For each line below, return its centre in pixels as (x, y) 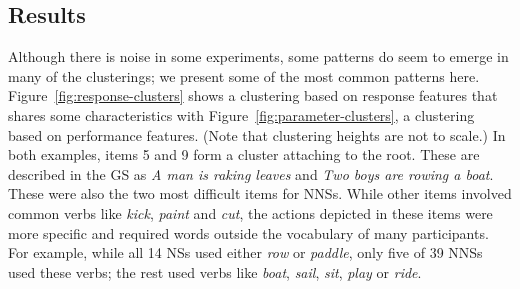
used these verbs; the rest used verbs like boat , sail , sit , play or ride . (215, 271)
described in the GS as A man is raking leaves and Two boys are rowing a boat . (251, 173)
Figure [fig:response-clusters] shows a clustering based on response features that (253, 95)
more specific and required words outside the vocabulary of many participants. (248, 232)
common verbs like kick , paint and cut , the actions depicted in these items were (250, 212)
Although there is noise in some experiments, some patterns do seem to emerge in (258, 56)
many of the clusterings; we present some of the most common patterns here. (244, 75)
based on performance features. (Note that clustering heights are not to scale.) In (257, 134)
